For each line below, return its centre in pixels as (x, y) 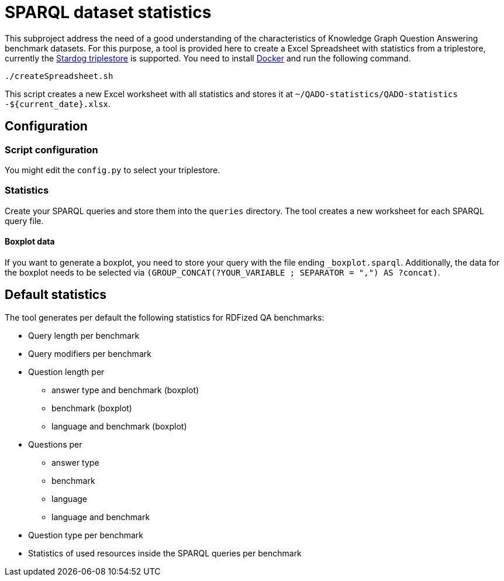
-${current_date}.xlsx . (58, 104)
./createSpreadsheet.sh (59, 76)
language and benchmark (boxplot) (119, 426)
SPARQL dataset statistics (108, 12)
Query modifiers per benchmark (90, 353)
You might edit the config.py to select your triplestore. (113, 170)
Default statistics (56, 295)
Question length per (66, 372)
